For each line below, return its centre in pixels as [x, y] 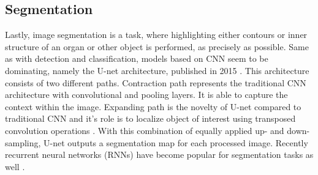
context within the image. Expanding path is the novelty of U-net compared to [153, 106]
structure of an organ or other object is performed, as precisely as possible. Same [157, 46]
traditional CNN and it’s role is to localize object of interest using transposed [150, 118]
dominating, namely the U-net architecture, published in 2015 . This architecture [157, 70]
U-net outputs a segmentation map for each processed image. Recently [176, 142]
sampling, [23, 142]
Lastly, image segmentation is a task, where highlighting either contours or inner [156, 35]
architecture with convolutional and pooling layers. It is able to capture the [146, 95]
